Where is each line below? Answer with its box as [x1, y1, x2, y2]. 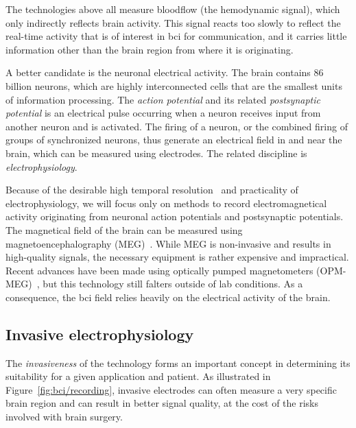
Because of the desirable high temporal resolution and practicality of [5, 182, 298, 197]
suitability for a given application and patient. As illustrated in [5, 369, 271, 383]
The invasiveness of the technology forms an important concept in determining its [5, 355, 351, 370]
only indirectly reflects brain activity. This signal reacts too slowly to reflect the [5, 15, 341, 29]
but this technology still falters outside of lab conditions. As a [43, 276, 303, 291]
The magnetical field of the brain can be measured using [5, 222, 243, 237]
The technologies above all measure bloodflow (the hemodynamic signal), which [5, 2, 340, 16]
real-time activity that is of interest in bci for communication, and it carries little [5, 29, 347, 43]
